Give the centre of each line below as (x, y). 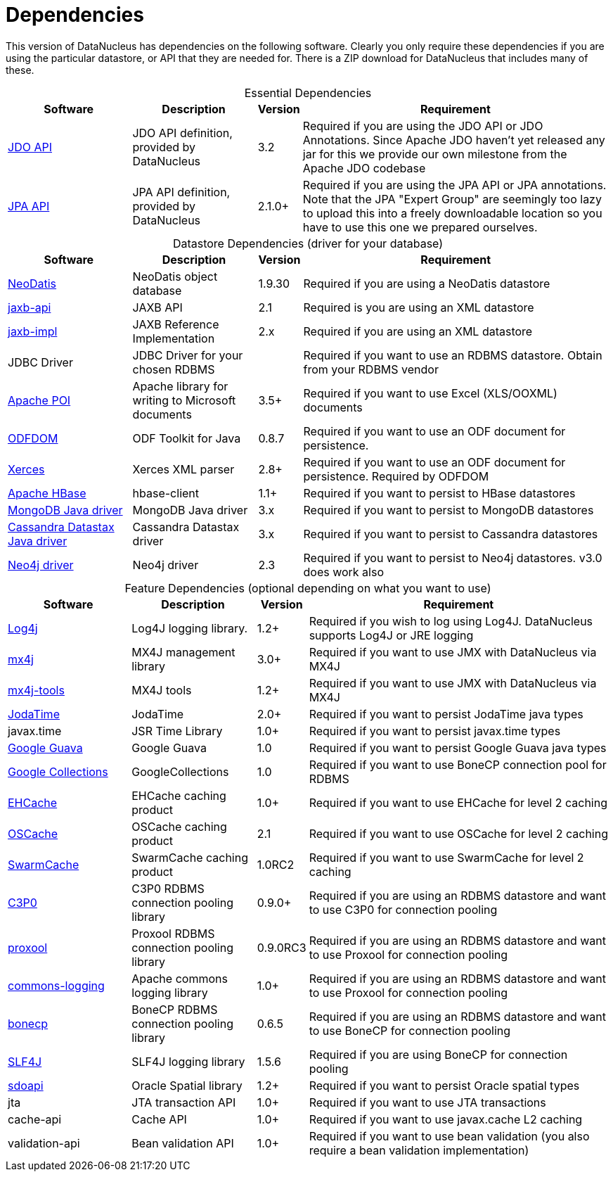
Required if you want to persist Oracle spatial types (444, 1085)
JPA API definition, (181, 192)
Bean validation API (183, 1143)
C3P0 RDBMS (168, 888)
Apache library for (180, 386)
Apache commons (180, 978)
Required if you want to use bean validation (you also (449, 1136)
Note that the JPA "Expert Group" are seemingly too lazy (452, 199)
